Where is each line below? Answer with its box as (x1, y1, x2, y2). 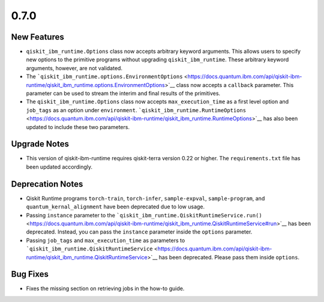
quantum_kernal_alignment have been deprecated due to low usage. (26, 203, 205, 210)
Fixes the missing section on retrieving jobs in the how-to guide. (26, 285, 185, 292)
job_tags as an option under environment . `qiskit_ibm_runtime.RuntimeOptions (26, 106, 246, 113)
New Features (11, 32, 64, 42)
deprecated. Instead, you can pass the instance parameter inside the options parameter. (26, 228, 253, 235)
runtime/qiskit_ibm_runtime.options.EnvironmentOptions (26, 81, 165, 88)
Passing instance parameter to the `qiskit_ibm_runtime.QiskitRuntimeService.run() (26, 211, 262, 219)
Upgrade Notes (11, 139, 69, 149)
